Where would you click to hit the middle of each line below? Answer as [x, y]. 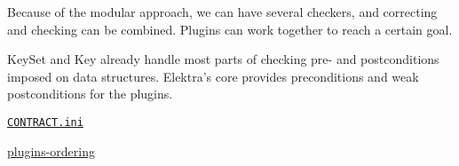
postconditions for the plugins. [90, 94]
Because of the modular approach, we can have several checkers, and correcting [222, 12]
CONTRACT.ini [45, 122]
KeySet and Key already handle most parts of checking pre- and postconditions [223, 59]
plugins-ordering [51, 150]
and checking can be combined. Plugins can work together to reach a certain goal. [230, 29]
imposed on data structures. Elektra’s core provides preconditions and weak [213, 76]
